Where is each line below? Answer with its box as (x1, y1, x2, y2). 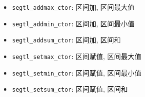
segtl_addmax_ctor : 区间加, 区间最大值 (12, 2, 135, 12)
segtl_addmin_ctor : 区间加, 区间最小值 (12, 18, 135, 28)
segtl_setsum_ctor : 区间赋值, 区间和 (12, 84, 128, 94)
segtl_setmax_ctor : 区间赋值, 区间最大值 (12, 51, 142, 61)
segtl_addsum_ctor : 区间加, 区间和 (12, 35, 121, 45)
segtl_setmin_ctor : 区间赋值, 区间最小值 (12, 67, 142, 78)
